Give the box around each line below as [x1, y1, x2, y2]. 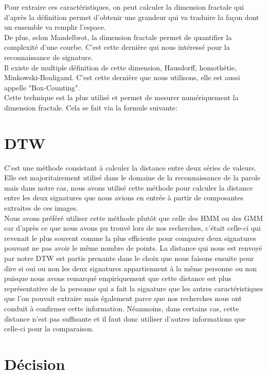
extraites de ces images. [4, 202, 78, 213]
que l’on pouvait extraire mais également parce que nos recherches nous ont [4, 293, 242, 304]
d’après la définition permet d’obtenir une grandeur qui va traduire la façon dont [4, 11, 259, 22]
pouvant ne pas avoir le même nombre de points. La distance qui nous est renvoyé [4, 242, 262, 253]
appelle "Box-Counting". [4, 82, 80, 92]
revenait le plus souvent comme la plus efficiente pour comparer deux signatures [4, 232, 256, 243]
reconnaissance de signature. [4, 51, 93, 62]
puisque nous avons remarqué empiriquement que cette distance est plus [4, 273, 232, 284]
